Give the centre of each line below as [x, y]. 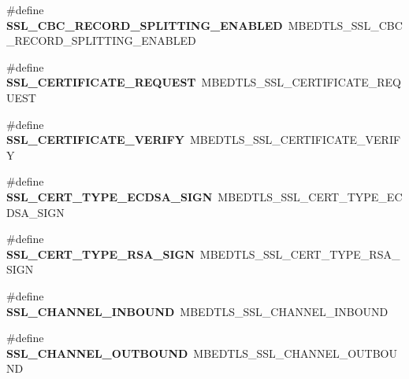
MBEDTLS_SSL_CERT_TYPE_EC [310, 196]
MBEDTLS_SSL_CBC [345, 25]
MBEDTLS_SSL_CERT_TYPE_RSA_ [300, 254]
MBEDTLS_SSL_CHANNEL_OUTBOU [295, 353]
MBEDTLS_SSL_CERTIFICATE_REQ [301, 82]
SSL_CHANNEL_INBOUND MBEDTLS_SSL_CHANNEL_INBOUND [197, 311]
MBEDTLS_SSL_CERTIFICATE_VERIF [295, 140]
